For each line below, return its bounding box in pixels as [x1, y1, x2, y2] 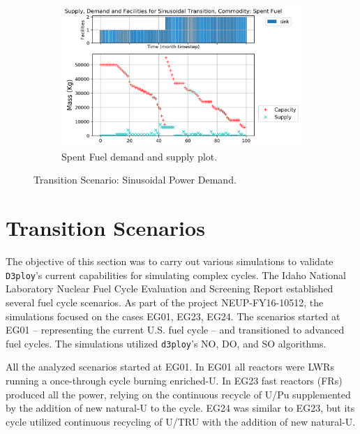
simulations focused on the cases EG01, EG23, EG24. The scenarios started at [6, 308, 340, 323]
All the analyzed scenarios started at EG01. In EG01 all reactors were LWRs [6, 359, 334, 374]
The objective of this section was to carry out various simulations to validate [6, 254, 333, 269]
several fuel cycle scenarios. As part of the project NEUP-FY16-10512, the [6, 294, 324, 309]
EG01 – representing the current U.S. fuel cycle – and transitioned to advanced [6, 322, 345, 337]
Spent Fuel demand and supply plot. [61, 149, 218, 163]
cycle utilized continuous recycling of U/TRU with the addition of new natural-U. [6, 414, 356, 428]
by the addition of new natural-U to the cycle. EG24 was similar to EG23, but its [6, 401, 355, 415]
